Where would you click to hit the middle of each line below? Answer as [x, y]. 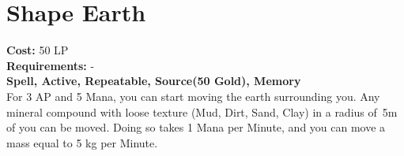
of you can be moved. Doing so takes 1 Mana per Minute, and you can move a [196, 127]
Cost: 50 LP [38, 50]
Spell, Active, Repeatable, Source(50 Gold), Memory [154, 81]
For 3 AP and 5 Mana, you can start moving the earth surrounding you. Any [193, 96]
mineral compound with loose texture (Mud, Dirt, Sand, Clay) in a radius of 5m [202, 111]
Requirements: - [51, 65]
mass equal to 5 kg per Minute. [82, 142]
